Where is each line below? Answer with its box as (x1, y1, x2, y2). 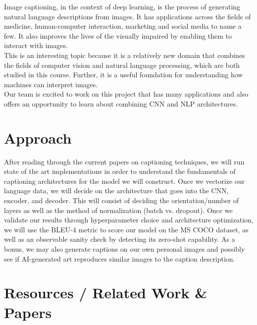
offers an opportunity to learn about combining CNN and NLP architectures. (4, 98, 238, 108)
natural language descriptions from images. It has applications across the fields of (4, 11, 251, 21)
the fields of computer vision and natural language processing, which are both (4, 59, 240, 70)
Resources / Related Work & (4, 282, 207, 303)
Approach (4, 127, 72, 148)
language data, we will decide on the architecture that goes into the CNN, (4, 185, 229, 196)
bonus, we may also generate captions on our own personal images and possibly (4, 244, 245, 254)
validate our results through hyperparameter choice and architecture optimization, (4, 215, 254, 225)
